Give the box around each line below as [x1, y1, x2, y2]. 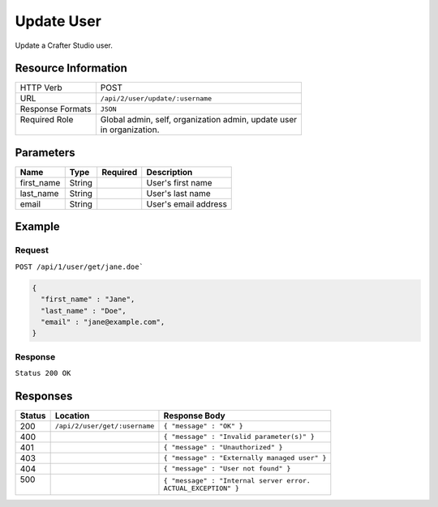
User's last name [146, 187, 211, 198]
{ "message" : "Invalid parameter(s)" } [163, 432, 316, 441]
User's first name [146, 177, 213, 188]
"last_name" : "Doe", [41, 306, 127, 315]
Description [146, 166, 193, 177]
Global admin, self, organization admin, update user [100, 114, 298, 126]
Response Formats [19, 104, 92, 115]
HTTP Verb [19, 82, 62, 93]
